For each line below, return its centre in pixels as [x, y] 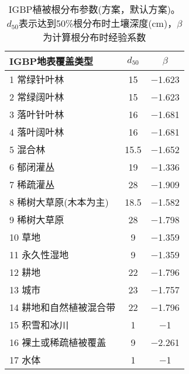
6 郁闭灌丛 [32, 167]
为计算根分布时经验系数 [94, 37]
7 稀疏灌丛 [32, 184]
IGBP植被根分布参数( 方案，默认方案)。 [94, 9]
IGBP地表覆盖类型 [51, 61]
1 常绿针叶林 [37, 79]
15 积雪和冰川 [39, 325]
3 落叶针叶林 [37, 114]
